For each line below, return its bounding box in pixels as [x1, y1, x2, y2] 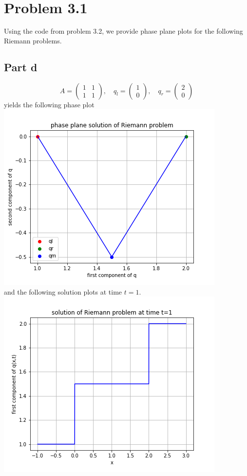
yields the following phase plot [4, 99, 95, 109]
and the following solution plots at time [4, 286, 122, 297]
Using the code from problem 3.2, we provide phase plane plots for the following [4, 26, 243, 36]
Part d [4, 59, 38, 74]
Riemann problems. [4, 35, 62, 45]
